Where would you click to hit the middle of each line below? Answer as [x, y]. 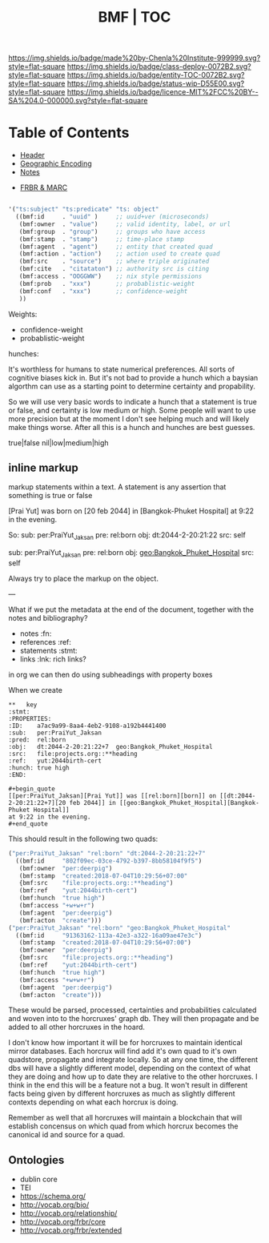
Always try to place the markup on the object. [83, 578]
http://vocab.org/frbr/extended [71, 1230]
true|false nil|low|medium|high [59, 442]
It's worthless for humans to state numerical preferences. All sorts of [121, 369]
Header [32, 155]
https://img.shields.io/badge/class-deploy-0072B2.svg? [159, 66]
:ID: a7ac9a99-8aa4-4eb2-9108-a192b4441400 [87, 726]
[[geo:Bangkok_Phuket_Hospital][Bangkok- [189, 803]
